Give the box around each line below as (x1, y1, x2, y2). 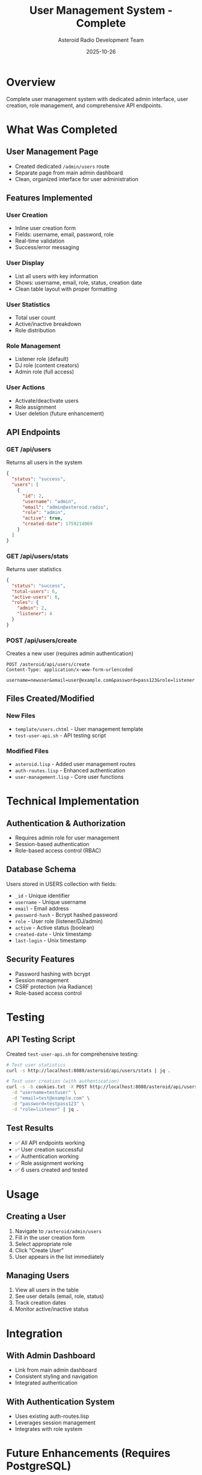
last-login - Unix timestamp (14, 936, 87, 944)
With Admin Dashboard (6, 1350, 96, 1361)
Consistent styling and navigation (14, 1373, 98, 1380)
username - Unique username (14, 898, 87, 906)
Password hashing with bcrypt (14, 970, 91, 977)
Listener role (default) (14, 356, 69, 363)
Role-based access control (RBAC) (14, 847, 102, 855)
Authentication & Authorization (6, 818, 126, 828)
